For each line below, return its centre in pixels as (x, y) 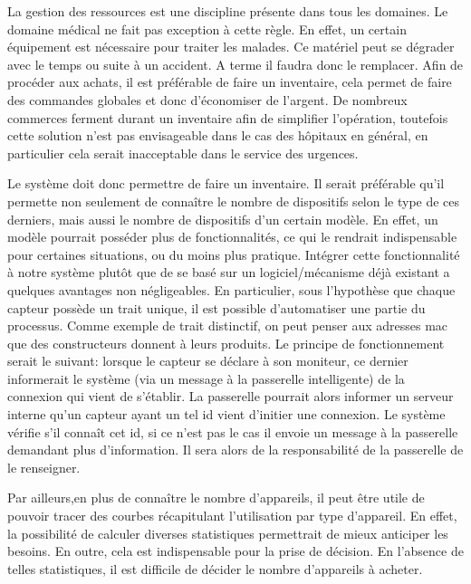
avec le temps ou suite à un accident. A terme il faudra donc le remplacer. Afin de (235, 64)
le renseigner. (44, 467)
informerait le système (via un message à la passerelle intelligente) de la (206, 378)
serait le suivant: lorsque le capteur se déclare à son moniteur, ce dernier (208, 361)
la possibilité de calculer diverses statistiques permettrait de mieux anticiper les (228, 533)
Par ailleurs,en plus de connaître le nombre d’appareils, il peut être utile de (216, 498)
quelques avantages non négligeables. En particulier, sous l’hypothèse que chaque (231, 289)
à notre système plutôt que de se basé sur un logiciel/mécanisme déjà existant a (229, 272)
